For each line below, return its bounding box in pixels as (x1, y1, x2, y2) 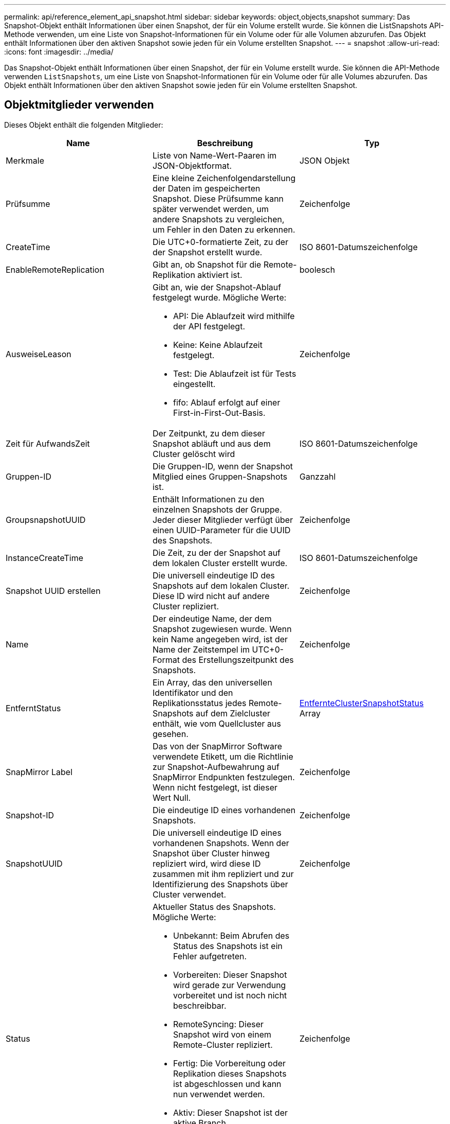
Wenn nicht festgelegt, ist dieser (152, 782, 277, 793)
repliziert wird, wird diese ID (152, 858, 261, 869)
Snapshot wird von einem (173, 1029, 271, 1040)
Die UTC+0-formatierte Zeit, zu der (152, 236, 289, 247)
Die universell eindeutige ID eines (152, 827, 282, 838)
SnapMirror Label (6, 766, 73, 777)
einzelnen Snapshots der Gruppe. (152, 504, 282, 515)
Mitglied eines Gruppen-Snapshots (152, 471, 288, 482)
